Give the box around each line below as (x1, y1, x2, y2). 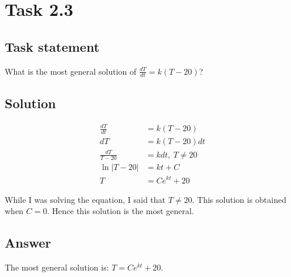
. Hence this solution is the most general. (47, 205, 194, 217)
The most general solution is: (5, 261, 109, 273)
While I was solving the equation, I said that (5, 193, 166, 205)
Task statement (5, 37, 100, 55)
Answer (5, 233, 52, 252)
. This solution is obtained (192, 193, 286, 205)
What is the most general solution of (5, 65, 137, 77)
